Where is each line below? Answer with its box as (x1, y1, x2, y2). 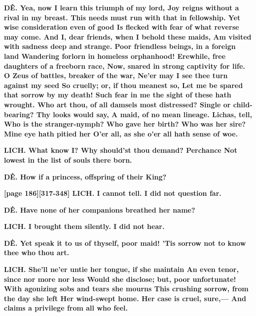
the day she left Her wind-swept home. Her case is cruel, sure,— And (4, 293, 246, 303)
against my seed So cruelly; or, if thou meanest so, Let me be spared (4, 80, 243, 90)
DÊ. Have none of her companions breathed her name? (4, 204, 195, 215)
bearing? (4, 109, 34, 119)
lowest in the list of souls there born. (4, 154, 132, 165)
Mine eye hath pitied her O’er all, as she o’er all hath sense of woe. (4, 128, 238, 138)
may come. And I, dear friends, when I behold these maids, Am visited (4, 31, 252, 42)
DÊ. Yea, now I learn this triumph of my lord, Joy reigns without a (4, 2, 239, 12)
